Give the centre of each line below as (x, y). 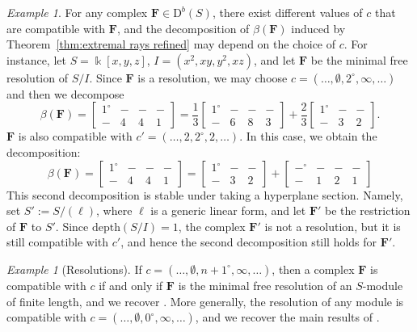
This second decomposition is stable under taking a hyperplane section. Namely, (205, 194)
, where (114, 210)
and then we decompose (65, 93)
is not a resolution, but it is (333, 226)
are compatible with (56, 28)
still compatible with (58, 242)
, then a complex (313, 269)
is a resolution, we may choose (213, 77)
